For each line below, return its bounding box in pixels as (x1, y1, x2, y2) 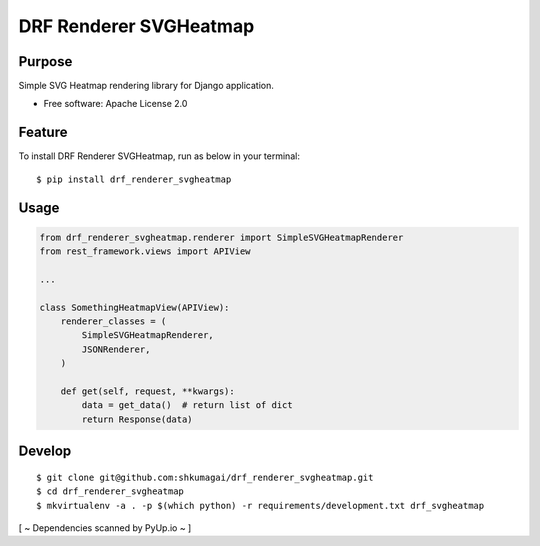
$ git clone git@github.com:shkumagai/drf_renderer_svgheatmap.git (36, 471, 374, 483)
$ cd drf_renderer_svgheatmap (36, 486, 185, 497)
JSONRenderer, (81, 343, 151, 355)
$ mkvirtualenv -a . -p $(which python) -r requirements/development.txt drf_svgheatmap (36, 500, 485, 511)
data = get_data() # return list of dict (81, 400, 294, 411)
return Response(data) (81, 413, 194, 425)
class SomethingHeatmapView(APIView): (39, 301, 230, 313)
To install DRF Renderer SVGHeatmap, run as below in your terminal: (18, 150, 300, 162)
